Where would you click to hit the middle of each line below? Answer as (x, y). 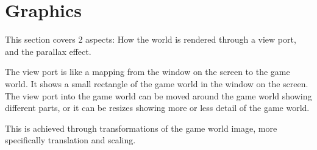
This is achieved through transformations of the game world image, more (141, 128)
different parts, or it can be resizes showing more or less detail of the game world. (157, 108)
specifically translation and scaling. (70, 140)
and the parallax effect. (48, 51)
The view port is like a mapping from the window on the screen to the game (148, 72)
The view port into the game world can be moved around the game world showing (158, 95)
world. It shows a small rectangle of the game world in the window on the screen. (157, 83)
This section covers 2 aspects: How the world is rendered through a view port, (151, 39)
